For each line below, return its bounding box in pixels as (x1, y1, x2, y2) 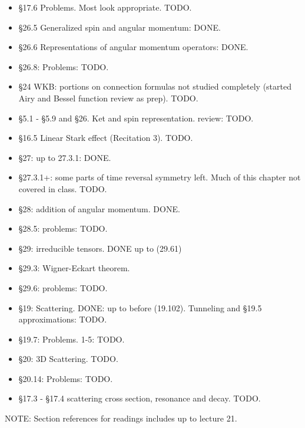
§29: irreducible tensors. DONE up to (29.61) (18, 242, 182, 254)
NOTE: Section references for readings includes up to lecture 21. (5, 412, 237, 424)
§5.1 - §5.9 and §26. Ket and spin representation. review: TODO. (18, 111, 254, 124)
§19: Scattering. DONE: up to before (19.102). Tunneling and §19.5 (18, 301, 262, 314)
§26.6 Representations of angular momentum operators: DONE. (18, 41, 248, 53)
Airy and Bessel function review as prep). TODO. (18, 91, 198, 104)
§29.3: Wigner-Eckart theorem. (18, 262, 130, 274)
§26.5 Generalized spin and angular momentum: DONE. (18, 21, 221, 33)
